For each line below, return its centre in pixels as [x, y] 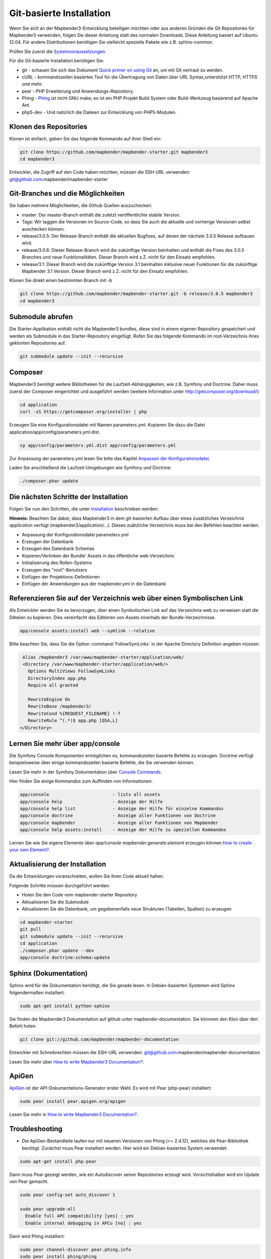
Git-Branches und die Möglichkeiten [67, 194]
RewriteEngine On [49, 699]
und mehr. [32, 84]
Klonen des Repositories [48, 127]
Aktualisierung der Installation [58, 864]
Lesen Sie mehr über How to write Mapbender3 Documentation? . [77, 1062]
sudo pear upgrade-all [48, 1209]
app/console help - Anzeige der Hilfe [91, 801]
